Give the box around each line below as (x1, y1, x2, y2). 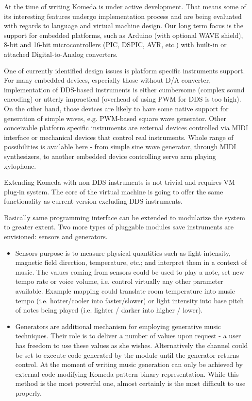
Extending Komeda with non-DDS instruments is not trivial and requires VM (4, 177, 235, 187)
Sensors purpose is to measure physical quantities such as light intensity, (15, 247, 231, 258)
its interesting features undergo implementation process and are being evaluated (4, 11, 242, 21)
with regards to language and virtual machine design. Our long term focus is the (4, 20, 243, 31)
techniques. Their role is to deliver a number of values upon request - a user (15, 331, 241, 341)
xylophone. (4, 160, 36, 171)
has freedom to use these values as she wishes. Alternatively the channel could (15, 340, 248, 350)
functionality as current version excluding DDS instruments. (4, 196, 183, 206)
